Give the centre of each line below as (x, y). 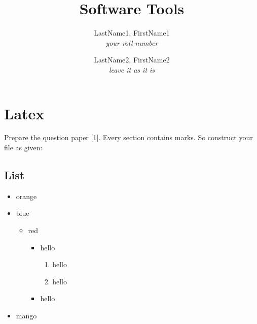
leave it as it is (132, 69)
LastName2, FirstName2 (132, 60)
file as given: (23, 148)
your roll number (132, 42)
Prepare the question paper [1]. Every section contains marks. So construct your (128, 137)
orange (26, 196)
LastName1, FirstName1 (132, 33)
